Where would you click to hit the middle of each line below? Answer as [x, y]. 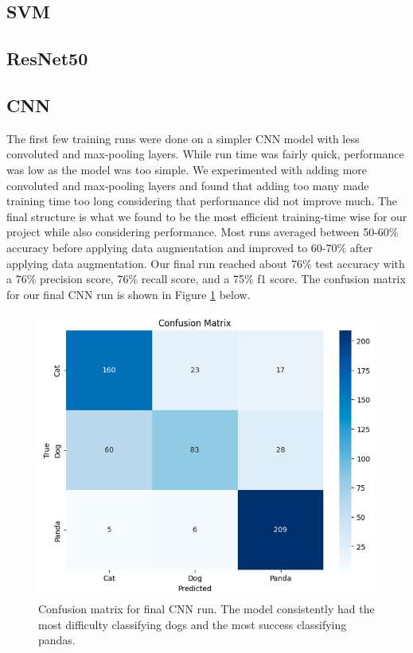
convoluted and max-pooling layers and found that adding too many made [188, 185]
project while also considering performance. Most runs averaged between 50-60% [203, 232]
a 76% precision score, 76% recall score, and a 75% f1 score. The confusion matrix [206, 279]
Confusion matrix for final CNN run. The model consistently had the [206, 609]
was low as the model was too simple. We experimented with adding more [187, 169]
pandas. [57, 640]
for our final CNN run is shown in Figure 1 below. [129, 294]
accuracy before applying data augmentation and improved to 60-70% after [190, 247]
